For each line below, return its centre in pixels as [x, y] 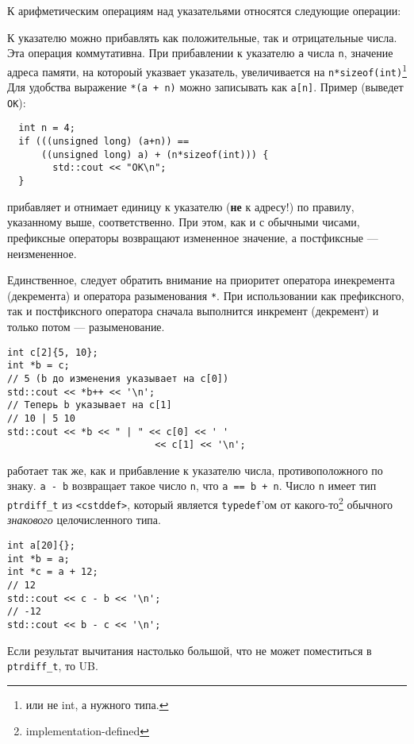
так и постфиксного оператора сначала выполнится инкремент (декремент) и [193, 311]
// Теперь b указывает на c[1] [90, 405]
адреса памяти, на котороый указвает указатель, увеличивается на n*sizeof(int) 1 [207, 70]
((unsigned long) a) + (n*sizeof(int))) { [155, 154]
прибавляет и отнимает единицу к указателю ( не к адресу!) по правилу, [181, 206]
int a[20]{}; [41, 545]
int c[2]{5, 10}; [53, 352]
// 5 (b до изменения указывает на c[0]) [118, 378]
